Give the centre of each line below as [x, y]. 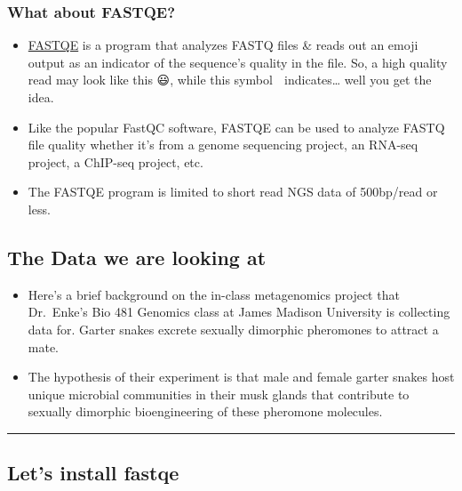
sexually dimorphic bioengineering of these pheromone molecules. [205, 411]
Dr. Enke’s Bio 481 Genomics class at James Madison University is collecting [239, 312]
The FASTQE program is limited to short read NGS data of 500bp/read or [233, 192]
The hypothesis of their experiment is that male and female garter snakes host [241, 377]
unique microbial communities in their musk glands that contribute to [219, 394]
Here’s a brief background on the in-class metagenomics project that [214, 294]
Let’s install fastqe [93, 473]
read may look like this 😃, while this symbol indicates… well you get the [230, 80]
